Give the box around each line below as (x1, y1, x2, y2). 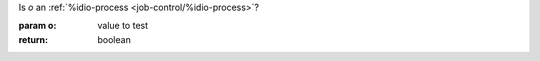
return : (18, 33, 49, 45)
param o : (18, 20, 57, 32)
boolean (97, 33, 132, 45)
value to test (97, 20, 149, 32)
